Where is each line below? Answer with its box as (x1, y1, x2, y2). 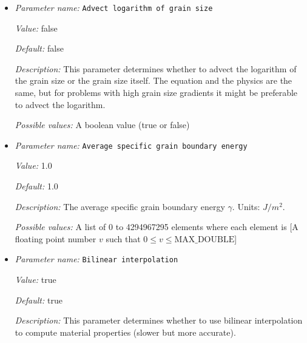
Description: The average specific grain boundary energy (15, 200, 225, 212)
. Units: (232, 200, 260, 212)
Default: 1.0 (15, 180, 58, 192)
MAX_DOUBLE (174, 235, 235, 244)
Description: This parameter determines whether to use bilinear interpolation (15, 314, 303, 327)
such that (106, 232, 141, 245)
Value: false (15, 21, 58, 34)
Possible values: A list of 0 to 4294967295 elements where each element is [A (15, 220, 299, 233)
